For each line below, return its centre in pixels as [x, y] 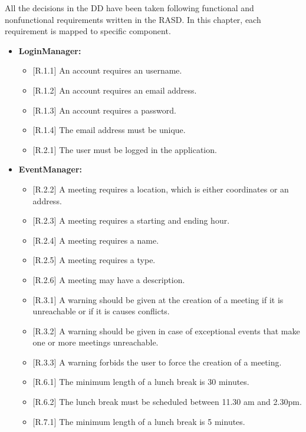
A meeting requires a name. [109, 240]
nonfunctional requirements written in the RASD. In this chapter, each [133, 19]
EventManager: [50, 169]
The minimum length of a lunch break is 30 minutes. [154, 382]
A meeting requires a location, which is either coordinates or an [174, 189]
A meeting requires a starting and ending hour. [144, 220]
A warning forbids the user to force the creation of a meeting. [170, 362]
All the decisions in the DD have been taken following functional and [129, 8]
